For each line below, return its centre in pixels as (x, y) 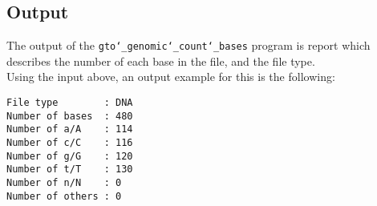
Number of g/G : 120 (70, 156)
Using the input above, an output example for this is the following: (171, 77)
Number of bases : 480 (70, 116)
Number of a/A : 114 (70, 129)
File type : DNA (70, 103)
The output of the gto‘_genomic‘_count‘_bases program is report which (188, 45)
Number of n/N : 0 (64, 182)
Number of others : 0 (64, 196)
